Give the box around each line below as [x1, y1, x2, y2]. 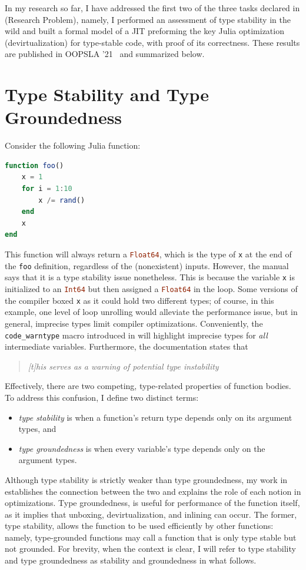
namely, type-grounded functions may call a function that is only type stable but [5, 531, 297, 543]
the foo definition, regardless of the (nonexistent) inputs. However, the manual [5, 259, 289, 271]
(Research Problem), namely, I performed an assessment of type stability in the [5, 13, 291, 25]
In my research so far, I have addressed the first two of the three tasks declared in [5, 2, 300, 14]
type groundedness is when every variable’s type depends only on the [18, 442, 265, 454]
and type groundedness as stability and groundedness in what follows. [5, 554, 257, 566]
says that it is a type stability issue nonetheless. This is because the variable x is [5, 271, 295, 283]
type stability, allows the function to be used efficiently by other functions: [5, 519, 274, 532]
